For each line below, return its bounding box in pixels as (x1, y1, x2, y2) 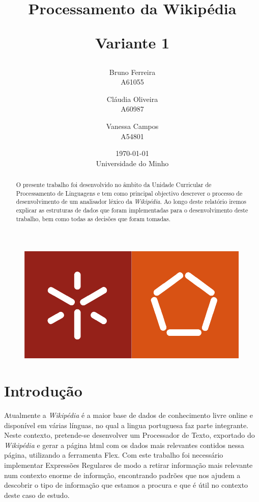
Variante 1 (95, 32, 170, 53)
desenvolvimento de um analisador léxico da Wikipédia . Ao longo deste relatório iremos (16, 197, 246, 206)
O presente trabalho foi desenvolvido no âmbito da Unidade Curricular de (16, 180, 212, 189)
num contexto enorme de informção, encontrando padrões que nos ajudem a (4, 469, 241, 480)
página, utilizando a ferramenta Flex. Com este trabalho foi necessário (4, 450, 223, 460)
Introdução (4, 380, 82, 401)
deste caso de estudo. (4, 489, 70, 500)
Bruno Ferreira (109, 66, 156, 77)
